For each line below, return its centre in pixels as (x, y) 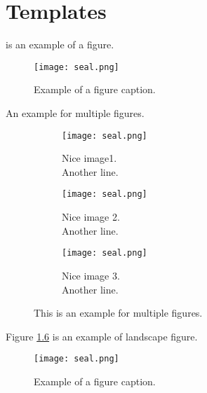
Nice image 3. (91, 275)
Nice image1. (89, 158)
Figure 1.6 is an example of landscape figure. (102, 336)
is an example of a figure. (60, 44)
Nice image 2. (91, 217)
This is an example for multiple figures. (118, 313)
